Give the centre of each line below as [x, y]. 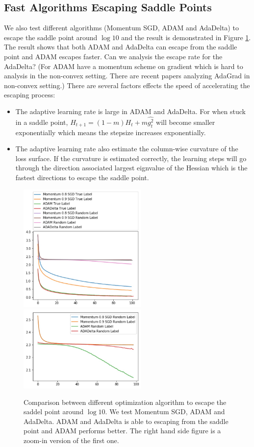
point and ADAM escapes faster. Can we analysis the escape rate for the [113, 56]
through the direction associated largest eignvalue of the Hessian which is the [131, 168]
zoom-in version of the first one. [71, 440]
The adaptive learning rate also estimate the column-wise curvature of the [127, 149]
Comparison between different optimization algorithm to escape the [125, 402]
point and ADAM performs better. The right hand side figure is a [122, 431]
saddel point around [54, 412]
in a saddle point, [42, 122]
